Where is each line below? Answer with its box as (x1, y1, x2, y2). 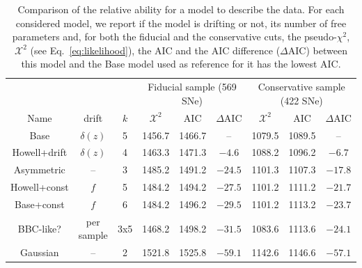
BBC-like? (17, 221, 61, 235)
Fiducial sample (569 (148, 79, 237, 94)
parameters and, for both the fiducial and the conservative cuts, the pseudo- (12, 29, 337, 44)
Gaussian (20, 245, 59, 260)
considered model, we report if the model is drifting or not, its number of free (15, 15, 347, 30)
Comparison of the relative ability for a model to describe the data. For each (17, 2, 345, 16)
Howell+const (10, 180, 69, 194)
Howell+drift (12, 145, 68, 159)
